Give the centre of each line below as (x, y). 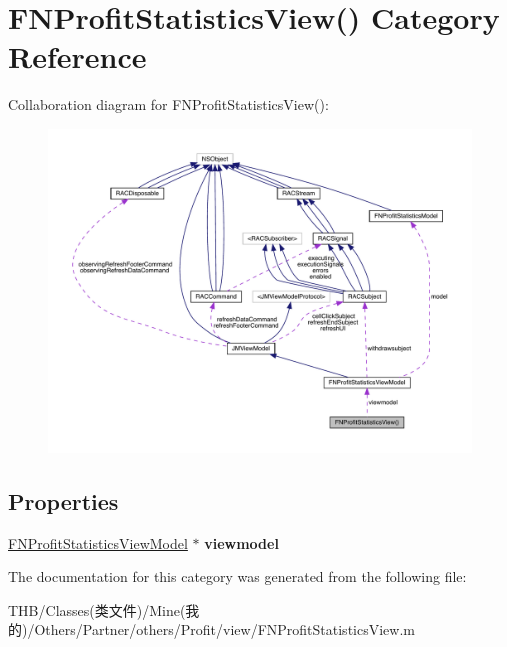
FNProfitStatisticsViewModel (98, 542)
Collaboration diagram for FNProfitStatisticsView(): (168, 104)
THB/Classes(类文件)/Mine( (97, 609)
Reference (77, 56)
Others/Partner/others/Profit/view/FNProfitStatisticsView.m (224, 629)
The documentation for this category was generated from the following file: (237, 576)
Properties (63, 500)
